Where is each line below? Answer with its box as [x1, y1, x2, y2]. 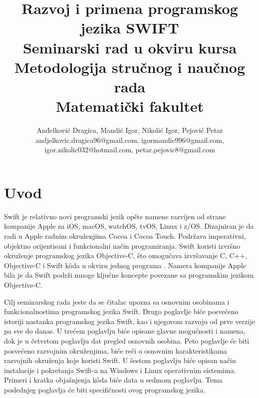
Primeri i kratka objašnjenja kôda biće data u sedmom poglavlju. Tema [4, 375, 223, 385]
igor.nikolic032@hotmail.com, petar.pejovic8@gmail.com [44, 144, 215, 155]
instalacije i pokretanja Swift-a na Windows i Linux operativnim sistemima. [4, 365, 236, 375]
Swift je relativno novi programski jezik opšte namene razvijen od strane [4, 211, 226, 221]
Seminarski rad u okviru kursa [22, 37, 237, 57]
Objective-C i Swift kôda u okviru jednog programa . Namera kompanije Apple [4, 260, 246, 270]
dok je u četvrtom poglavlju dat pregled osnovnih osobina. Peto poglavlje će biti [4, 335, 250, 346]
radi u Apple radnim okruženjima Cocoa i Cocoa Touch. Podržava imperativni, [4, 230, 246, 241]
